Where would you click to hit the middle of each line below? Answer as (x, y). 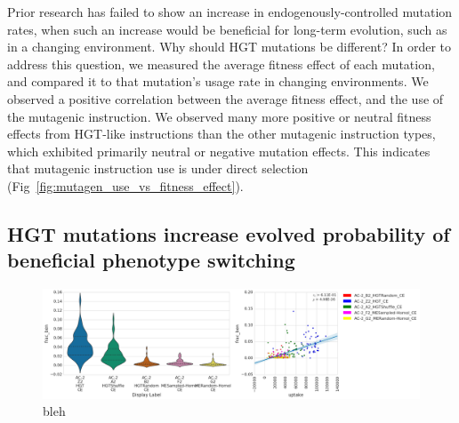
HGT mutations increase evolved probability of (229, 233)
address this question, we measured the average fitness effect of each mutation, (221, 64)
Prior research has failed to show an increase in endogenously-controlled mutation (230, 12)
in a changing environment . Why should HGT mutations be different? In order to (229, 47)
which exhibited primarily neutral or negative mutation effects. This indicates (219, 151)
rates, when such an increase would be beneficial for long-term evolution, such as (227, 29)
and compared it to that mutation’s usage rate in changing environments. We (218, 81)
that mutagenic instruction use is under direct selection (158, 168)
